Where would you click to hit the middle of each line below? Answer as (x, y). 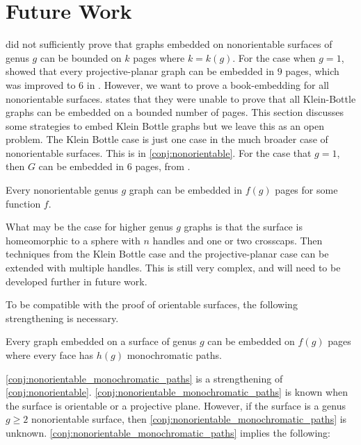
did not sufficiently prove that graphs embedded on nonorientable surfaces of (169, 44)
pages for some (306, 190)
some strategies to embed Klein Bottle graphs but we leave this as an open (165, 125)
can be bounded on (81, 57)
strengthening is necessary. (62, 318)
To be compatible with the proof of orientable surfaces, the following (152, 304)
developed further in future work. (77, 281)
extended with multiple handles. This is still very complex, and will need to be (173, 268)
